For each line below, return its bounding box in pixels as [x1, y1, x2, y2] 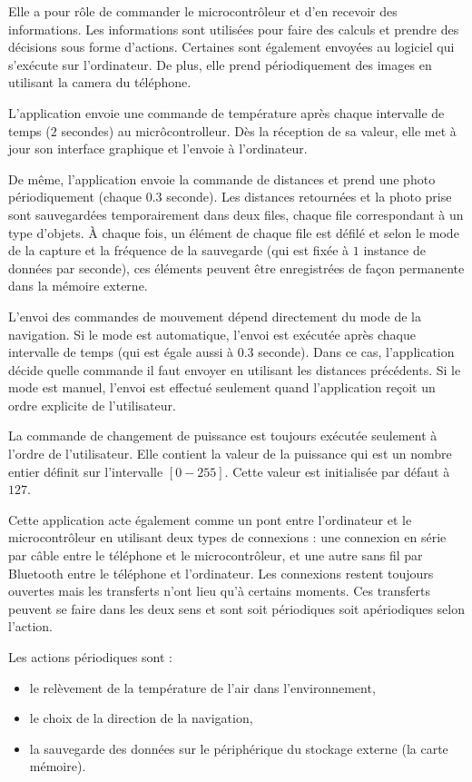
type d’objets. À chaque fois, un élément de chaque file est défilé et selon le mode [8, 223, 459, 242]
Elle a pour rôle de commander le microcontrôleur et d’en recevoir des [8, 2, 398, 20]
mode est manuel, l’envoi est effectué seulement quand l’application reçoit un [8, 378, 436, 397]
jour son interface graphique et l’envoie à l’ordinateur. [8, 139, 308, 158]
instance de [363, 241, 426, 260]
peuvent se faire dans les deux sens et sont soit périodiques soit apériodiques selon [8, 599, 465, 618]
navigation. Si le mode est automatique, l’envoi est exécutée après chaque [8, 324, 417, 343]
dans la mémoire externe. [8, 276, 148, 295]
